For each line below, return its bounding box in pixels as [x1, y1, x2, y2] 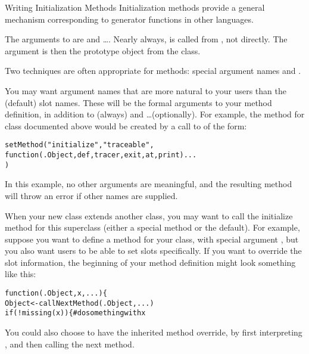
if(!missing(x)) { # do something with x [5, 309, 146, 318]
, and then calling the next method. [5, 337, 135, 350]
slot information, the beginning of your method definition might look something [5, 256, 296, 268]
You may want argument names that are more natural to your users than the [5, 84, 286, 97]
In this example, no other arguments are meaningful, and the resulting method [5, 178, 292, 190]
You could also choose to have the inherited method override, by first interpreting [5, 326, 302, 339]
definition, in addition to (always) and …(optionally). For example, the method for [5, 108, 305, 120]
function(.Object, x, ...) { [5, 289, 107, 298]
